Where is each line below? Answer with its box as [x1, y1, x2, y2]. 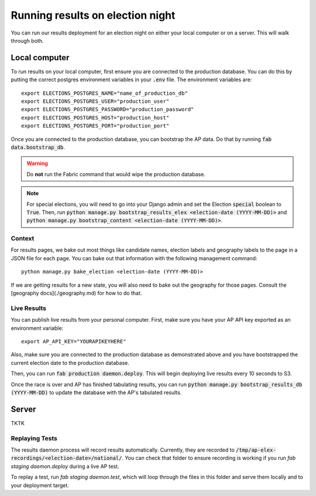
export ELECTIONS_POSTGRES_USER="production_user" [21, 98, 170, 105]
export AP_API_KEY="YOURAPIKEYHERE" [21, 338, 126, 345]
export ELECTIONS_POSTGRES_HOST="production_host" [21, 114, 170, 121]
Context [11, 235, 35, 243]
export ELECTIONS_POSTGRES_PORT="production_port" [21, 123, 170, 129]
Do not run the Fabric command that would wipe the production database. [26, 170, 206, 178]
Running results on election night [11, 9, 176, 22]
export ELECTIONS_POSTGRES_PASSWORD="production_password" [21, 106, 194, 113]
